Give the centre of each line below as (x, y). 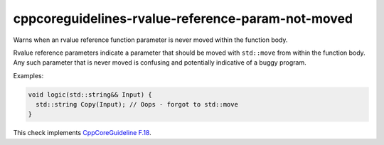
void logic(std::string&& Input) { (90, 95)
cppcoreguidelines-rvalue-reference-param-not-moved (183, 18)
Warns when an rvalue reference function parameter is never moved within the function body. (150, 40)
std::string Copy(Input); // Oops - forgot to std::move (137, 104)
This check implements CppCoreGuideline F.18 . (82, 133)
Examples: (28, 75)
